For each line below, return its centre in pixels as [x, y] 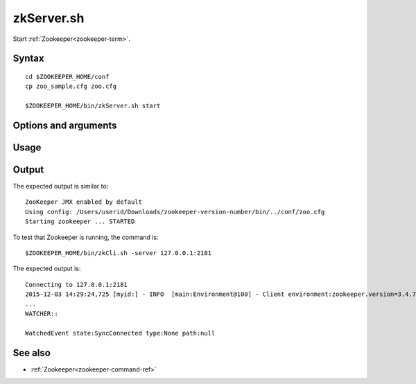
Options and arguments [65, 125]
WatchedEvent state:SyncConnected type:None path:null [120, 333]
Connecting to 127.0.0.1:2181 [77, 285]
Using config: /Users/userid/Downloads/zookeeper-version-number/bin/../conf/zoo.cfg [175, 212]
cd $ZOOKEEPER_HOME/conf [67, 77]
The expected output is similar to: [61, 186]
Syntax [28, 59]
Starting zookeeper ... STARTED [80, 221]
